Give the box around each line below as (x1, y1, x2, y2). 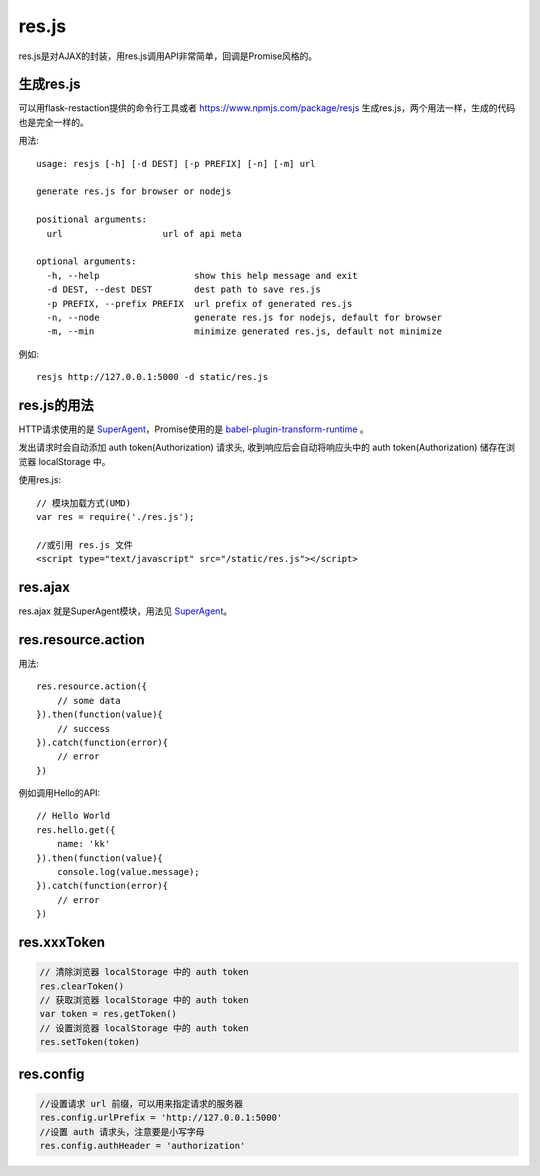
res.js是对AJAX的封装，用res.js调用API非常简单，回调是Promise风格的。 (18, 50, 318, 62)
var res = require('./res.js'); (36, 511, 195, 522)
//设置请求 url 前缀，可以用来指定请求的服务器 (39, 1098, 244, 1109)
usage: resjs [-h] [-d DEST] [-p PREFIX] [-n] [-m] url (36, 158, 316, 169)
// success (56, 723, 111, 734)
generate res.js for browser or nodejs (36, 186, 232, 197)
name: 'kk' (56, 838, 111, 850)
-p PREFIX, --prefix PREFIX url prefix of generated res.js (46, 298, 353, 309)
